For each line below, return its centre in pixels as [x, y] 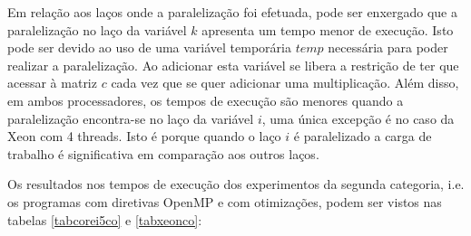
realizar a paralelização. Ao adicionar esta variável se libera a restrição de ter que [233, 65]
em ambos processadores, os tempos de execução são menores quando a [206, 100]
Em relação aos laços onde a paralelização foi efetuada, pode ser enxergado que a [232, 12]
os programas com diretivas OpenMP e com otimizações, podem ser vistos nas [225, 201]
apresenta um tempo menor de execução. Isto [328, 29]
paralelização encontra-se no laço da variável [131, 118]
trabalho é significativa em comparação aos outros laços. [163, 153]
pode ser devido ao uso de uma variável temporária [149, 47]
